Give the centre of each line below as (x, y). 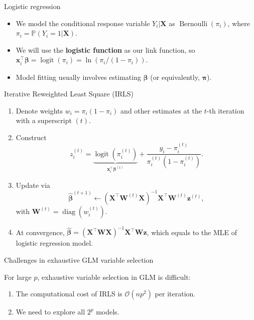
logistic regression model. (54, 243)
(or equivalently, (175, 77)
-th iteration (225, 110)
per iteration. (175, 294)
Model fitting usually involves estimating (78, 77)
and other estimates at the (161, 110)
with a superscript (44, 120)
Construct (31, 137)
